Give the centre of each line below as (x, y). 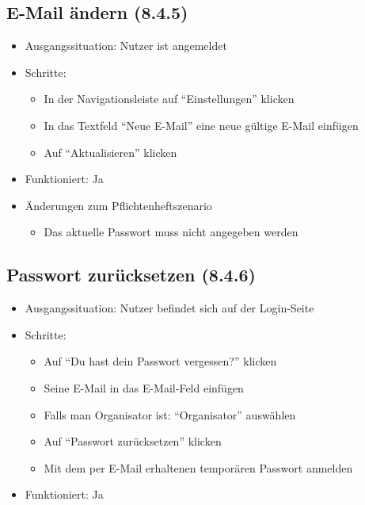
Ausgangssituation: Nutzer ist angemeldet (126, 46)
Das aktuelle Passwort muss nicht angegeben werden (171, 232)
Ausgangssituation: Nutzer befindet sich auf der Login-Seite (169, 308)
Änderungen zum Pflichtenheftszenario (118, 205)
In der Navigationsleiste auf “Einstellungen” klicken (169, 99)
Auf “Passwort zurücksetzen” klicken (133, 441)
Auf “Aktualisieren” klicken (110, 152)
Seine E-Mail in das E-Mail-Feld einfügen (144, 387)
